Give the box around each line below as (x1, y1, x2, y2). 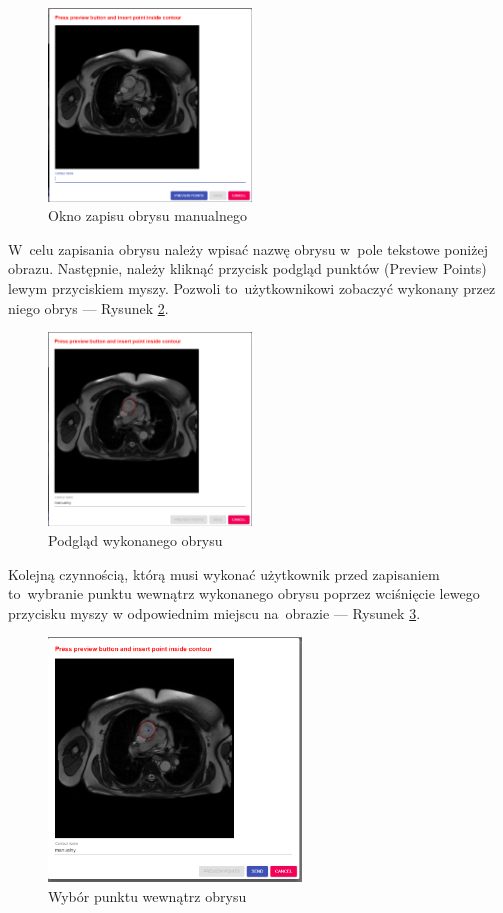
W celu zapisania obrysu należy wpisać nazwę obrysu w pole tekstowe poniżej (8, 238, 488, 259)
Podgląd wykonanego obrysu (48, 530, 223, 550)
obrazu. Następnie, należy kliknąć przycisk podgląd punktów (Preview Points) (8, 258, 487, 279)
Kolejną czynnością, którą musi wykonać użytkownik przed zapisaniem (8, 563, 440, 584)
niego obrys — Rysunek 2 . (8, 297, 169, 318)
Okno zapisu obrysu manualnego (48, 205, 247, 226)
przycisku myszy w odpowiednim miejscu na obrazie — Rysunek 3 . (8, 602, 421, 623)
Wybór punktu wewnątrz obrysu (48, 885, 247, 906)
